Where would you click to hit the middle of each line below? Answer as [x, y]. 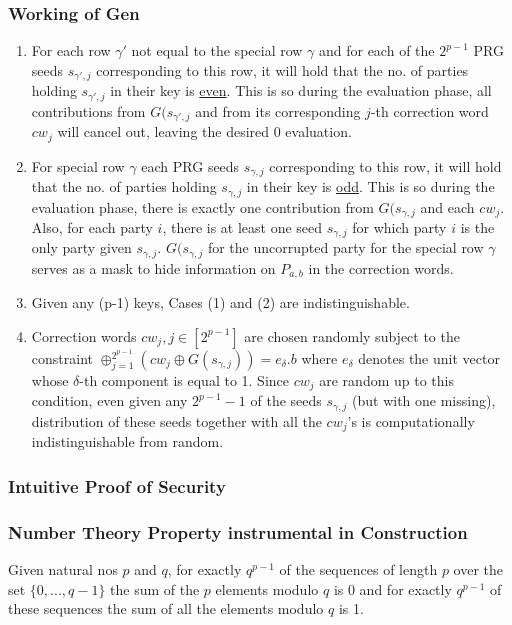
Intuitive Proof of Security [117, 485]
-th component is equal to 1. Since [184, 380]
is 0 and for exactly [392, 588]
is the [477, 226]
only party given [81, 247]
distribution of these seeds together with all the [176, 420]
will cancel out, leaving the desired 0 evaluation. [204, 131]
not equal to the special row [217, 50]
